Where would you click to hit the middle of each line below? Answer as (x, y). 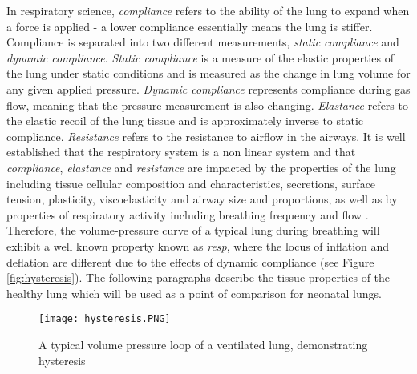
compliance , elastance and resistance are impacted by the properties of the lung (201, 167)
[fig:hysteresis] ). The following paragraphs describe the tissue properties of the (198, 277)
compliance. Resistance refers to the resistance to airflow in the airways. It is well (206, 136)
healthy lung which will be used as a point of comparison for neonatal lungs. (194, 293)
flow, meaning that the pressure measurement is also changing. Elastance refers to (207, 105)
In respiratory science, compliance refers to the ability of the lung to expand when (208, 10)
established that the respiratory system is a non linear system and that (181, 152)
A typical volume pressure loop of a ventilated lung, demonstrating (203, 344)
